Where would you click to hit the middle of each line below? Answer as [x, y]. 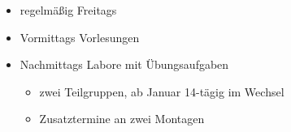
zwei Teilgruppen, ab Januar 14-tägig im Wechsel [162, 91]
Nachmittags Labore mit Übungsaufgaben [124, 64]
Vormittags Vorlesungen [80, 37]
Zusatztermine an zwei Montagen [122, 119]
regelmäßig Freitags [68, 10]
